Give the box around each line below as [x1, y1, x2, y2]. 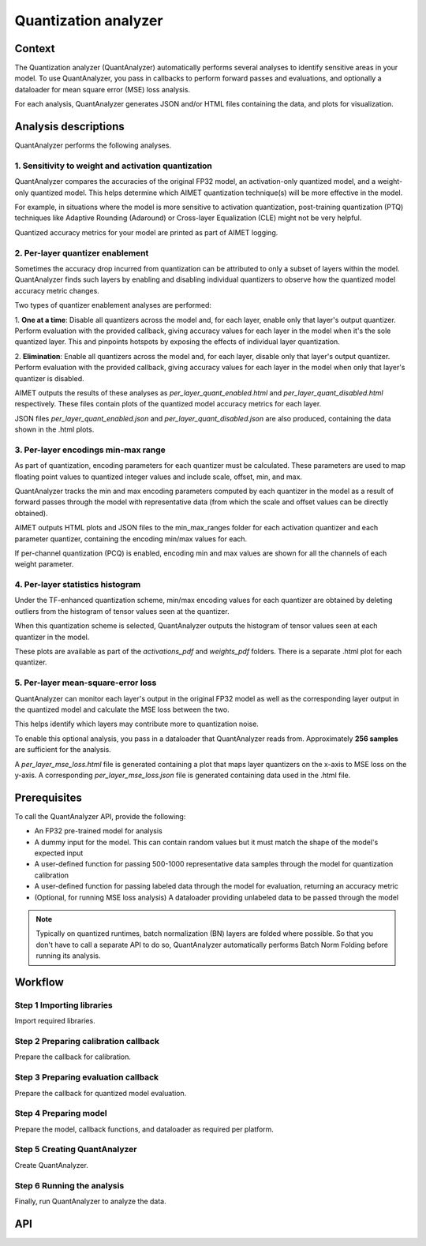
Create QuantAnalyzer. [14, 1160, 88, 1169]
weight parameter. [14, 559, 74, 569]
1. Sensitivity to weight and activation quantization [14, 160, 213, 171]
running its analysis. [35, 951, 101, 960]
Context [14, 42, 55, 55]
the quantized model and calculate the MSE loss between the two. [14, 705, 230, 714]
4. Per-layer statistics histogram [14, 579, 141, 590]
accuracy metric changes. [14, 286, 100, 295]
